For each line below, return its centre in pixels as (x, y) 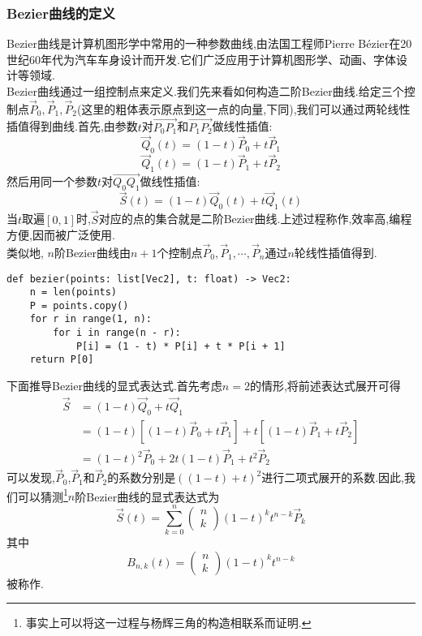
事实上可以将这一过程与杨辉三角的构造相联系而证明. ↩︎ (168, 623)
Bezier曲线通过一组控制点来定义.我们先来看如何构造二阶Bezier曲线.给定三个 (205, 91)
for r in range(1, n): (90, 319)
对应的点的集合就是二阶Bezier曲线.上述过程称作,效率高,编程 (255, 219)
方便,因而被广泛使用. (61, 235)
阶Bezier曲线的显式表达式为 (147, 496)
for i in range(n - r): (117, 333)
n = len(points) (73, 292)
